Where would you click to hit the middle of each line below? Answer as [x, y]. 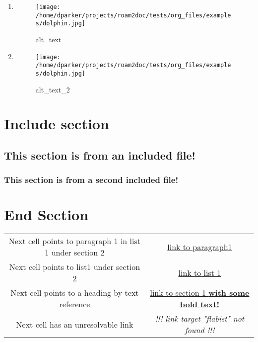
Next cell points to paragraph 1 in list [75, 241]
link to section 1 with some [200, 293]
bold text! [200, 304]
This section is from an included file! [100, 155]
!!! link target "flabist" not [200, 319]
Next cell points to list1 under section [75, 267]
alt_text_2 [53, 89]
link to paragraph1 [200, 247]
